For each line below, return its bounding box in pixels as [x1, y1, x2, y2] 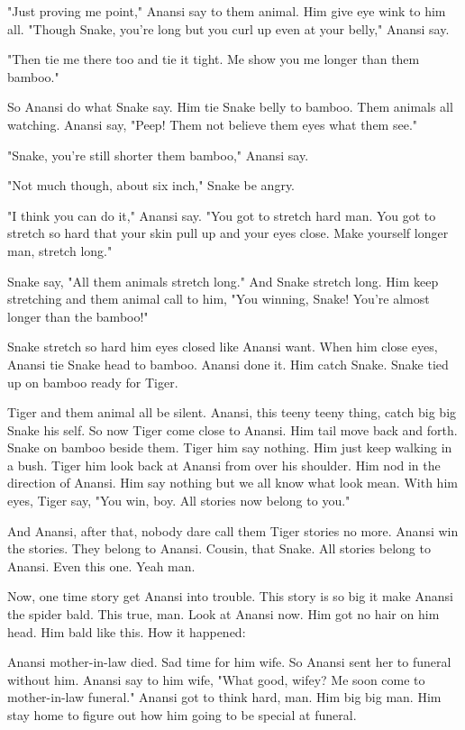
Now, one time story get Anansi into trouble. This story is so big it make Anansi [7, 587, 453, 606]
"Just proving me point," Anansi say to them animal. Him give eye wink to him [7, 2, 446, 20]
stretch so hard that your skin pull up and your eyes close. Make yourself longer [7, 224, 449, 242]
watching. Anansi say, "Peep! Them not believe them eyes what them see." [7, 114, 418, 133]
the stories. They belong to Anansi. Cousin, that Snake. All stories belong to [7, 539, 431, 558]
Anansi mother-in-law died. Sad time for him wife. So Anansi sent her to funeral [7, 652, 451, 671]
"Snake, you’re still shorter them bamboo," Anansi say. [7, 145, 309, 164]
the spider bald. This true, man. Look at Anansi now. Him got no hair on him [7, 605, 440, 624]
